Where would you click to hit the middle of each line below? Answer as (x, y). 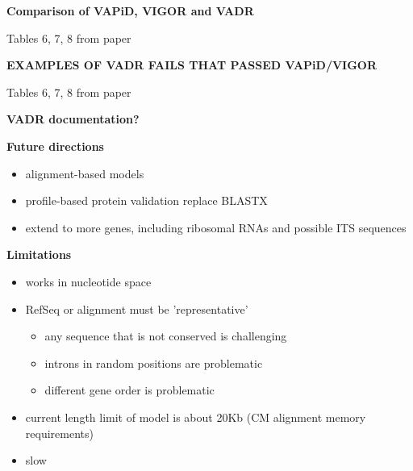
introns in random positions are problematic (154, 363)
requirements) (59, 433)
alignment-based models (85, 173)
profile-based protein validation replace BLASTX (146, 200)
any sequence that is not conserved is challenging (166, 336)
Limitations (39, 254)
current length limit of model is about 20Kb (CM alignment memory (196, 417)
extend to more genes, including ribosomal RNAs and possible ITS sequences (216, 227)
